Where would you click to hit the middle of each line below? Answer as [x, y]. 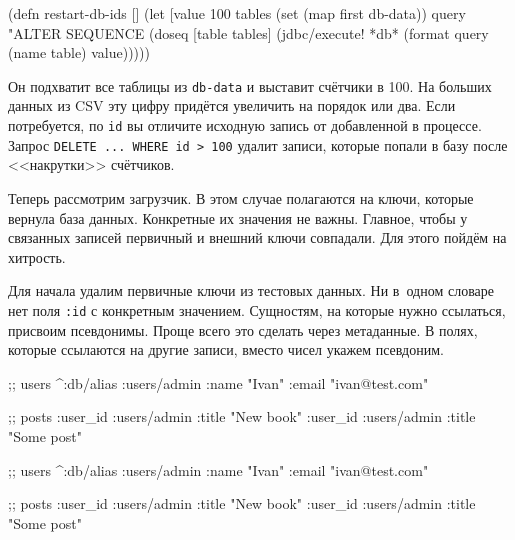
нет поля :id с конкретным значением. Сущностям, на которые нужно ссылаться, [257, 309]
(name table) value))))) [79, 52]
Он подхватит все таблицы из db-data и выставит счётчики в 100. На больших [250, 85]
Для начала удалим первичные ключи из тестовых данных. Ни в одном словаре [251, 290]
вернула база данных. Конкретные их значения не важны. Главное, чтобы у [238, 217]
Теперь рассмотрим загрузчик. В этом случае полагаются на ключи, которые [241, 197]
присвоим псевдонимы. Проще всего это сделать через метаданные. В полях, [243, 329]
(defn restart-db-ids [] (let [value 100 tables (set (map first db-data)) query [237, 13]
